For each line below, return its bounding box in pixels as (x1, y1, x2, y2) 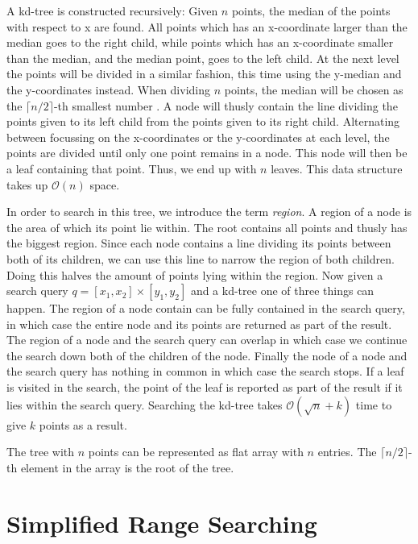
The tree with (6, 443, 75, 460)
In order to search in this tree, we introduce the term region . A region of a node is (6, 203, 412, 220)
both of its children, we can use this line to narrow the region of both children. (6, 250, 395, 267)
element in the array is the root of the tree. (20, 459, 234, 475)
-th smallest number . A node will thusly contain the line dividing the (53, 97, 398, 114)
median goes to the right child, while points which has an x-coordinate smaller (6, 34, 394, 51)
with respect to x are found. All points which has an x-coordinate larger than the (6, 18, 408, 35)
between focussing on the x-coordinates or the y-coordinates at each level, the (6, 128, 390, 145)
